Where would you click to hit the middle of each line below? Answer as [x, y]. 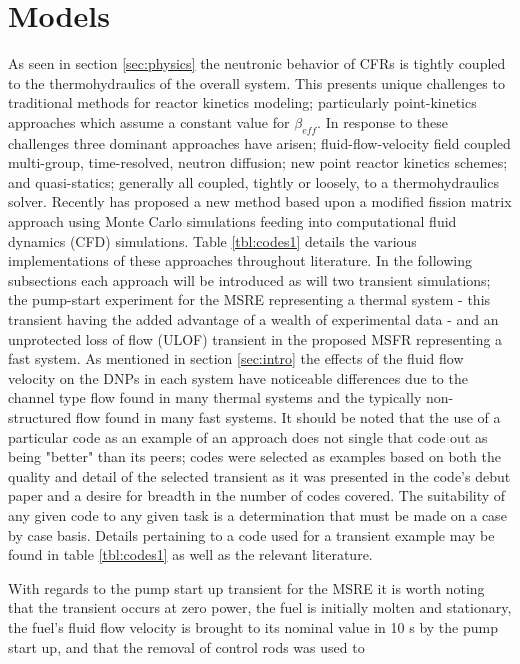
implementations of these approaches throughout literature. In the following [240, 260]
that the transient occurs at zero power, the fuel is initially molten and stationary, [260, 607]
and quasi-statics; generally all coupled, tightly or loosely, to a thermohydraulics [253, 181]
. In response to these [383, 121]
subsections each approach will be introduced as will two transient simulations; [249, 279]
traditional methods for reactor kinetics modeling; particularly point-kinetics [242, 102]
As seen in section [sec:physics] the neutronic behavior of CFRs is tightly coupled [257, 63]
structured [40, 417]
